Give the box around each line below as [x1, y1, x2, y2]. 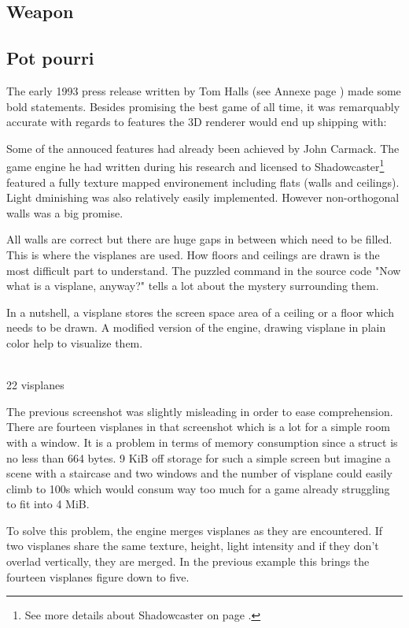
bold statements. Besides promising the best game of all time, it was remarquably [6, 98, 400, 114]
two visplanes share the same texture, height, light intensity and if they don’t [6, 537, 379, 554]
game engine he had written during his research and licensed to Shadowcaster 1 [6, 156, 385, 175]
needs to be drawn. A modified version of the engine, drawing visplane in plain [6, 319, 386, 336]
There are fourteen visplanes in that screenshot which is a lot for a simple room [6, 418, 390, 435]
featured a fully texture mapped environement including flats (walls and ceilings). [6, 173, 400, 190]
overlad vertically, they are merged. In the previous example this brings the [6, 553, 370, 570]
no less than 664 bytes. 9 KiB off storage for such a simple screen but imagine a [6, 449, 391, 466]
